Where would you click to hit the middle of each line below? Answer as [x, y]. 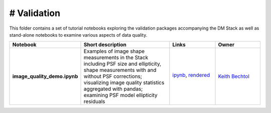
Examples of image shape [114, 51]
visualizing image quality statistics [124, 83]
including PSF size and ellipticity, [122, 64]
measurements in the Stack [116, 58]
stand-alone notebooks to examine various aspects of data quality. [78, 35]
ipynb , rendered [191, 75]
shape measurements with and [120, 70]
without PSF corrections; [113, 76]
